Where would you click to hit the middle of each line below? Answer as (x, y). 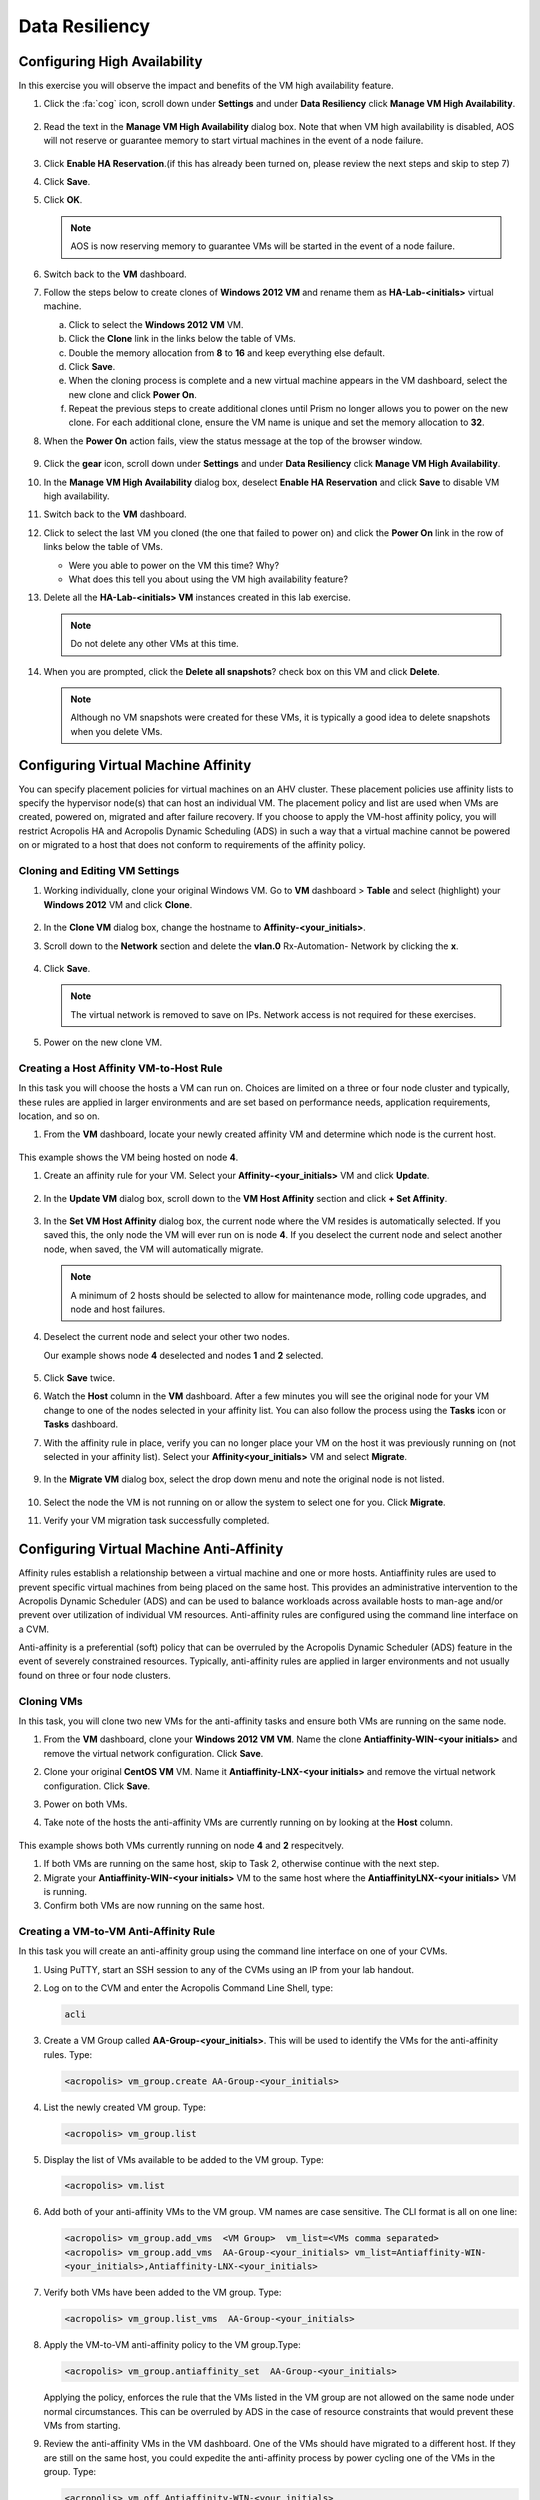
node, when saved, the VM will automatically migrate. (153, 1249)
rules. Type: (68, 2054)
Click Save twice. (79, 1378)
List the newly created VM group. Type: (125, 2107)
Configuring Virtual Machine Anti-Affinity (151, 1549)
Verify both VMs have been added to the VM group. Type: (162, 2292)
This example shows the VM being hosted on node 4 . (128, 1157)
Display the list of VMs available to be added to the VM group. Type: (183, 2159)
